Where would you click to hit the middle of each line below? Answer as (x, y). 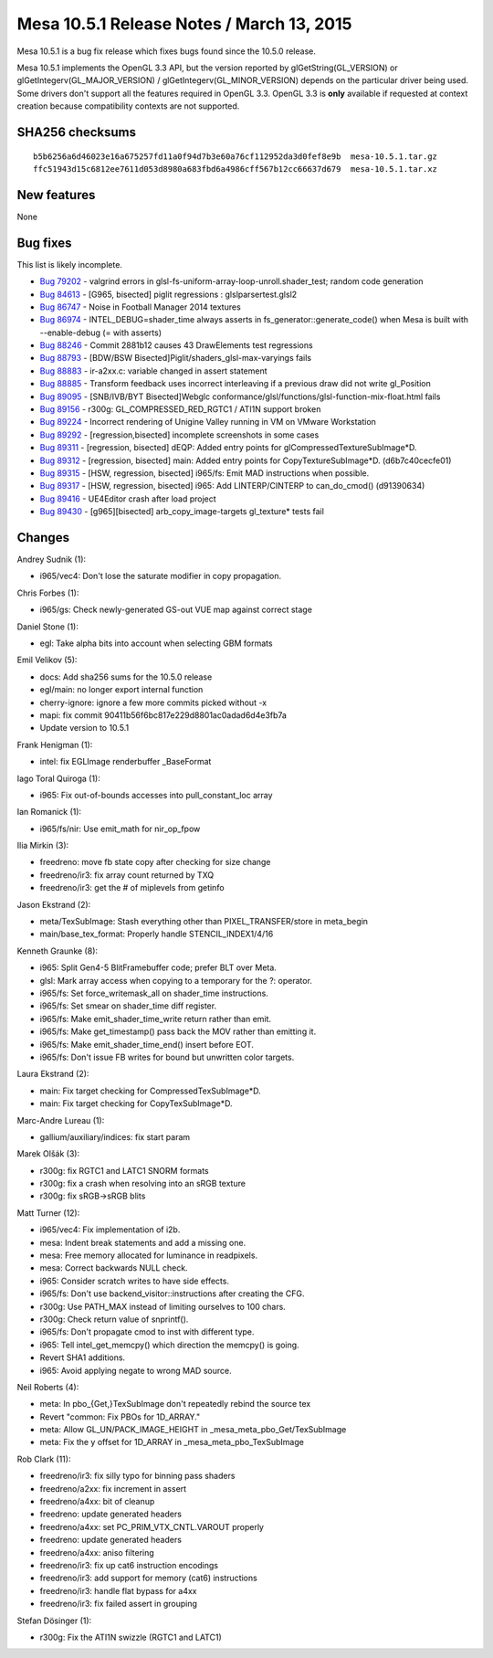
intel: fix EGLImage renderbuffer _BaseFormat (126, 762)
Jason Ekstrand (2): (54, 904)
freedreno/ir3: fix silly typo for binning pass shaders (137, 1476)
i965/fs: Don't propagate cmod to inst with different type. (147, 1332)
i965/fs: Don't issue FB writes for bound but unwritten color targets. (167, 1057)
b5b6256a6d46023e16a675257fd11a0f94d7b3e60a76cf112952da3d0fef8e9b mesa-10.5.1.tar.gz (236, 156)
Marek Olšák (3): (48, 1154)
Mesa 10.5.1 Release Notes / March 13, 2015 (184, 24)
